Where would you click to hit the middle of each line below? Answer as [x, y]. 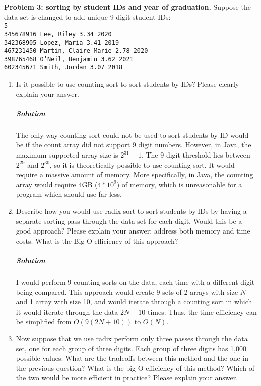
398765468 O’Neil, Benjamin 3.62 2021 [69, 59]
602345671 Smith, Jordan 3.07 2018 [63, 68]
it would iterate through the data [67, 311]
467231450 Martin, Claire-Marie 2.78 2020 [76, 51]
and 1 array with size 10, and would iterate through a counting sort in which [134, 302]
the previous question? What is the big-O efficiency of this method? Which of [135, 368]
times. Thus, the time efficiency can [202, 311]
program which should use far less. [69, 194]
